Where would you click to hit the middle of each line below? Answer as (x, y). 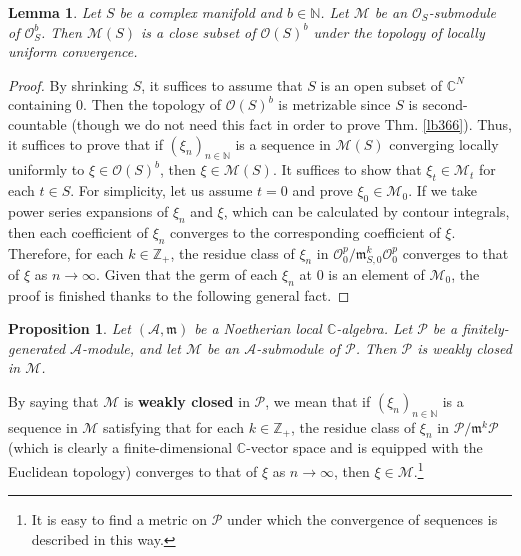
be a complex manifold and (200, 12)
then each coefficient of (78, 231)
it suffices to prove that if (85, 143)
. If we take (442, 190)
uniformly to (46, 169)
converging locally (444, 143)
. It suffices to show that (347, 169)
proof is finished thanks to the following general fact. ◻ (179, 294)
